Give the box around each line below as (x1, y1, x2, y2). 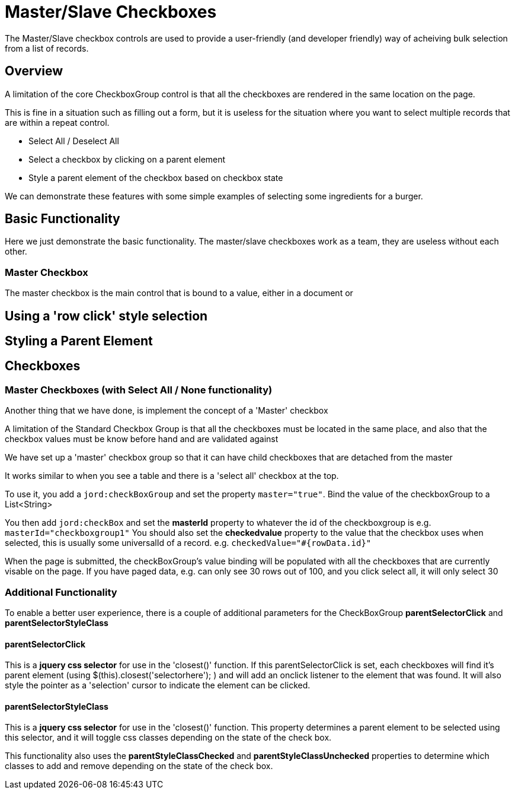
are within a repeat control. (5, 117, 110, 128)
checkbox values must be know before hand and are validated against (5, 434, 279, 444)
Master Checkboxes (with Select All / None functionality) (5, 383, 273, 396)
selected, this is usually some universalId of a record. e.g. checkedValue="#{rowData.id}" (5, 538, 372, 548)
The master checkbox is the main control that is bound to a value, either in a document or (5, 288, 353, 298)
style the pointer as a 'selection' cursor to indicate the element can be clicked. (5, 680, 311, 691)
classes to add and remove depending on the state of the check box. (5, 761, 273, 771)
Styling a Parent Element (5, 334, 153, 349)
